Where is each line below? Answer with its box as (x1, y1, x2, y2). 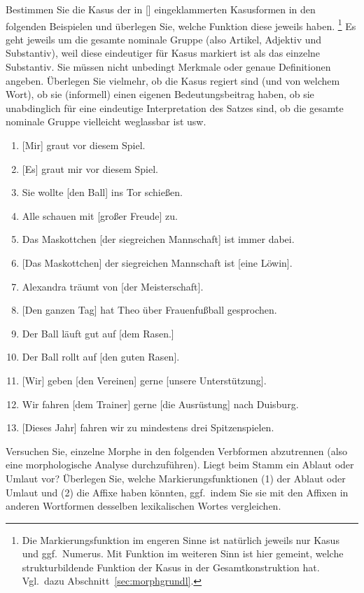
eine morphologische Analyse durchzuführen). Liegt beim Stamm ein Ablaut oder (6, 457, 354, 472)
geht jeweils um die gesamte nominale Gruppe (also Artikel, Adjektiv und (6, 32, 322, 46)
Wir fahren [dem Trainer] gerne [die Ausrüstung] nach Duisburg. (22, 396, 299, 411)
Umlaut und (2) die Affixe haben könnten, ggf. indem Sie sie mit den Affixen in (6, 484, 349, 499)
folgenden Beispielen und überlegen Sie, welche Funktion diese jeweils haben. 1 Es (6, 16, 356, 33)
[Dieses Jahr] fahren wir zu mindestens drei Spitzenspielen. (22, 420, 274, 435)
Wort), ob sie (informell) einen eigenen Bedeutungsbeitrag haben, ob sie (6, 87, 314, 102)
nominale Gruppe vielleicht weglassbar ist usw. (6, 114, 206, 129)
